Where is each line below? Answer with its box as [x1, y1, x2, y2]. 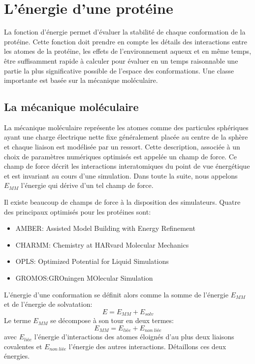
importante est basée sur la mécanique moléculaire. [4, 75, 158, 85]
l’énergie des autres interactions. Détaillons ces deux [68, 341, 226, 351]
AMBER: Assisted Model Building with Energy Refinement [15, 223, 195, 233]
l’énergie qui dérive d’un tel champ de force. [21, 180, 154, 190]
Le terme [4, 315, 31, 326]
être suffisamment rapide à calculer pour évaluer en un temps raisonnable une [4, 55, 238, 66]
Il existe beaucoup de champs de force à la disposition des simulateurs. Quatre [4, 197, 241, 207]
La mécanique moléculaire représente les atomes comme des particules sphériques [4, 122, 249, 132]
